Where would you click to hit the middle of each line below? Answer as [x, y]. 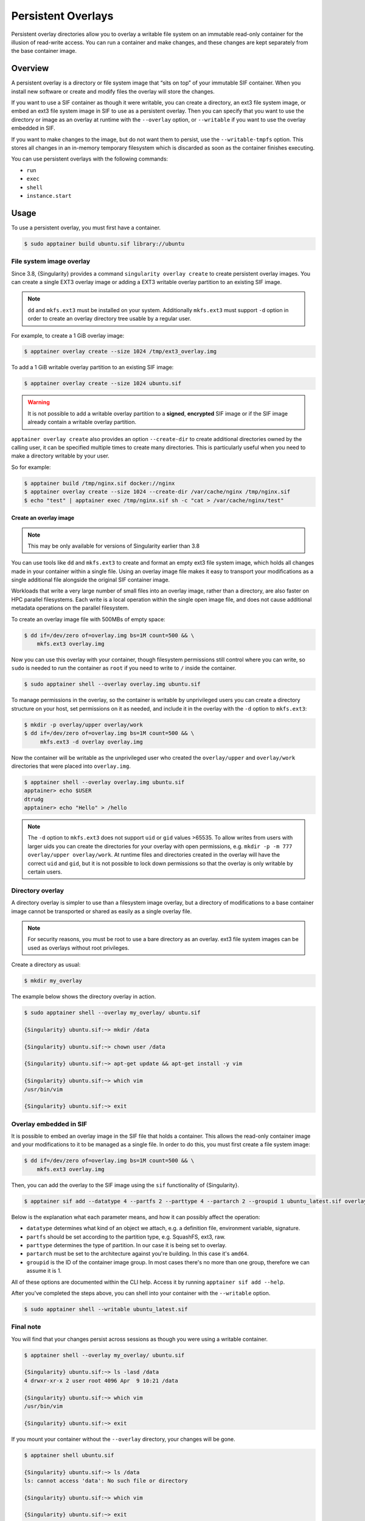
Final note [26, 1327]
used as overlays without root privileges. [78, 948]
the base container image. [44, 51]
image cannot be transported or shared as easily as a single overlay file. [101, 911]
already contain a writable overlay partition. [82, 422]
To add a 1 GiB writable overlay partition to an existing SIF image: [92, 367]
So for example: [31, 467]
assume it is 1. [44, 1271]
